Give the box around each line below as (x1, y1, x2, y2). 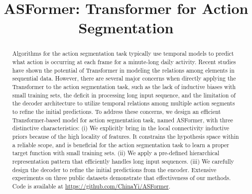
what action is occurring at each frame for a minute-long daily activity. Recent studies (12, 58, 236, 66)
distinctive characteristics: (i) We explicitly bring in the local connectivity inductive (12, 124, 230, 132)
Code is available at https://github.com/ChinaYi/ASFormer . (12, 182, 170, 190)
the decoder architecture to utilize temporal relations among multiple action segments (12, 99, 235, 107)
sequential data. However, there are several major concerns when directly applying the (12, 74, 236, 83)
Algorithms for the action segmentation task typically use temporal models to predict (12, 49, 234, 58)
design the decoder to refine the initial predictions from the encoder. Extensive (12, 165, 217, 174)
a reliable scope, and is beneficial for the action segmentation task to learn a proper (12, 140, 229, 149)
